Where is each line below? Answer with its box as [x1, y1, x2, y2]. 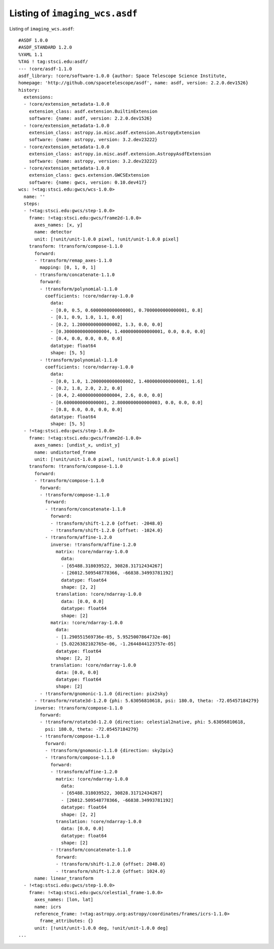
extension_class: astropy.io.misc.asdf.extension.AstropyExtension [28, 130, 200, 135]
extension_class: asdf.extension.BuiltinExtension [28, 108, 158, 114]
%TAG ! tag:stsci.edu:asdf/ [18, 59, 88, 64]
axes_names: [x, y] [34, 222, 83, 228]
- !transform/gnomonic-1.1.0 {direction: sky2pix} [45, 748, 174, 753]
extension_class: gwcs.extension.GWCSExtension [28, 173, 150, 178]
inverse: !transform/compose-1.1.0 [34, 705, 123, 710]
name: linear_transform [34, 875, 94, 882]
